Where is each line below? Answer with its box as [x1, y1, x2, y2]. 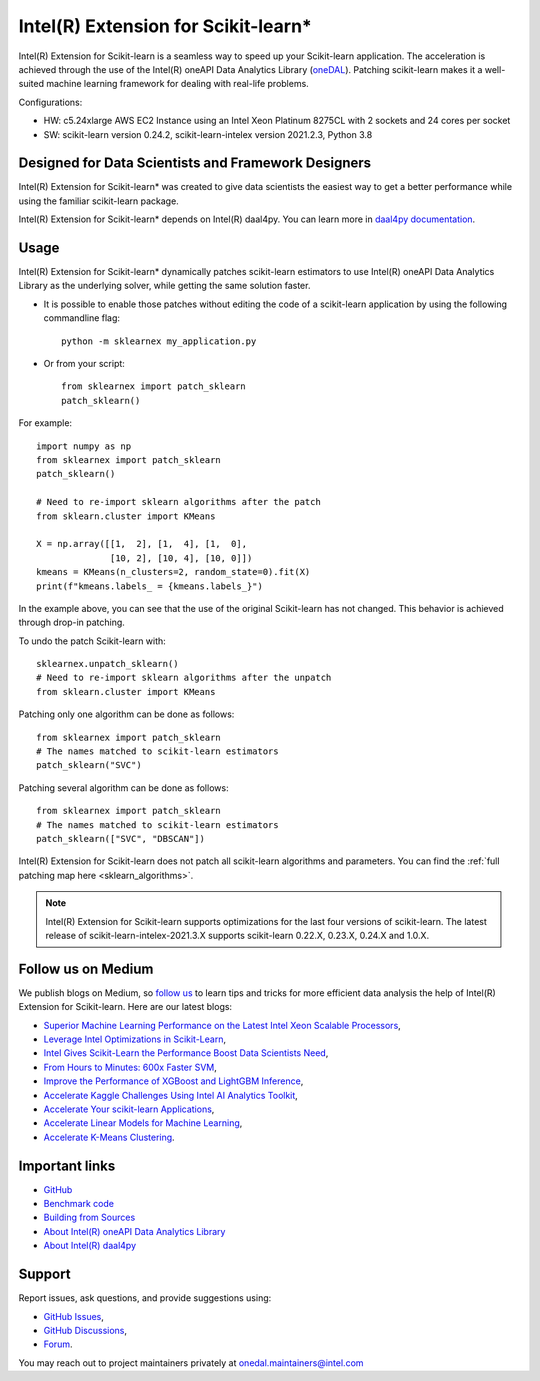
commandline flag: [43, 312, 120, 324]
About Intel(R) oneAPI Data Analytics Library [43, 1225, 226, 1237]
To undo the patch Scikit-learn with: [18, 635, 167, 647]
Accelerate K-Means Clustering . [43, 1131, 175, 1143]
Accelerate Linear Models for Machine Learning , [43, 1117, 243, 1129]
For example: [18, 417, 73, 429]
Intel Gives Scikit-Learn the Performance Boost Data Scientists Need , [43, 1047, 329, 1059]
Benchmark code [43, 1198, 115, 1210]
